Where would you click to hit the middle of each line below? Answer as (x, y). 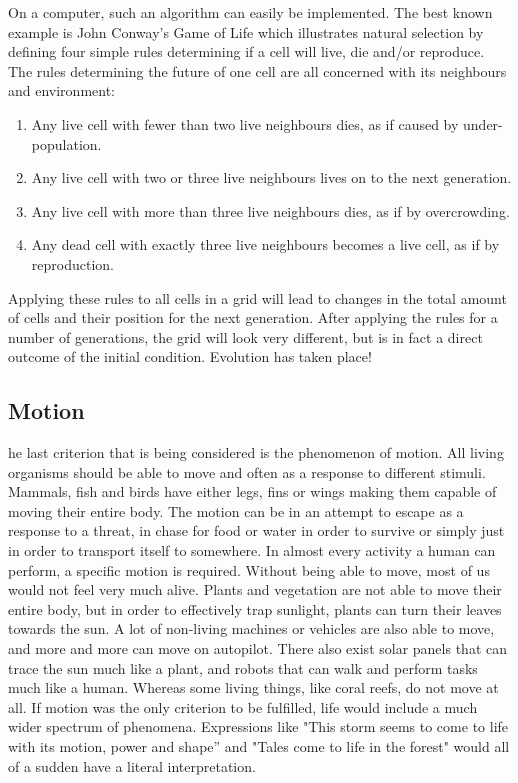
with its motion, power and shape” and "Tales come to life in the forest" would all (259, 746)
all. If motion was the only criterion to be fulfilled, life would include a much (243, 706)
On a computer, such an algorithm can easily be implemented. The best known (250, 12)
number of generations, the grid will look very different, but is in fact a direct (245, 336)
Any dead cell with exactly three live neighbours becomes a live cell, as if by (265, 244)
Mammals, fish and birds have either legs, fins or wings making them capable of (252, 491)
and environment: (62, 90)
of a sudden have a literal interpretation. (132, 765)
